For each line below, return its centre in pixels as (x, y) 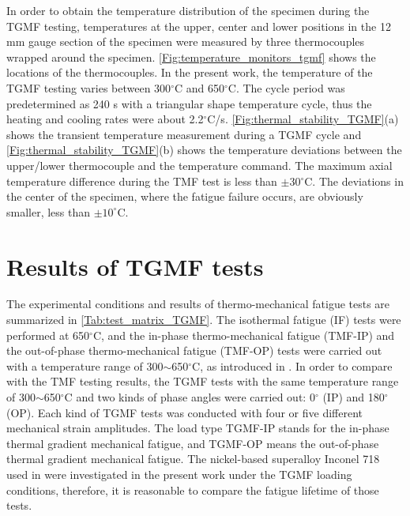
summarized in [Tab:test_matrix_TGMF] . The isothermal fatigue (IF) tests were (204, 320)
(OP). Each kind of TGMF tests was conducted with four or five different (184, 412)
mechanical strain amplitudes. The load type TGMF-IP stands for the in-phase (198, 428)
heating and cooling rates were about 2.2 (105, 119)
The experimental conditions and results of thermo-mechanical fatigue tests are (198, 304)
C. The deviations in (354, 181)
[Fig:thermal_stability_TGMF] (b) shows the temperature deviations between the (204, 150)
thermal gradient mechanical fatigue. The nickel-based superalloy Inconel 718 (193, 459)
